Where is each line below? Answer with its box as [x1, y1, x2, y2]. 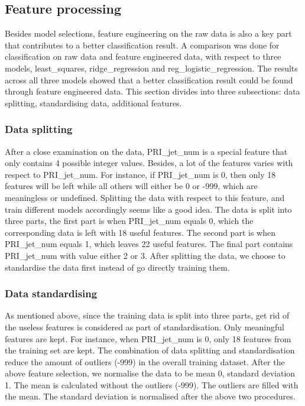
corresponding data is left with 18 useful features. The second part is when [5, 226, 275, 238]
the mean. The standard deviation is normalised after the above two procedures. [5, 390, 296, 402]
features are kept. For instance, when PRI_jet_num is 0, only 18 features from [5, 332, 291, 345]
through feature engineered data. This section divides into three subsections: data [5, 85, 300, 98]
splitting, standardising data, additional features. [5, 96, 182, 109]
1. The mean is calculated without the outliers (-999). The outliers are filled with [5, 378, 298, 391]
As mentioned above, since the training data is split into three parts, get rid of [5, 309, 290, 321]
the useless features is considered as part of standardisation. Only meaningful [5, 320, 284, 333]
